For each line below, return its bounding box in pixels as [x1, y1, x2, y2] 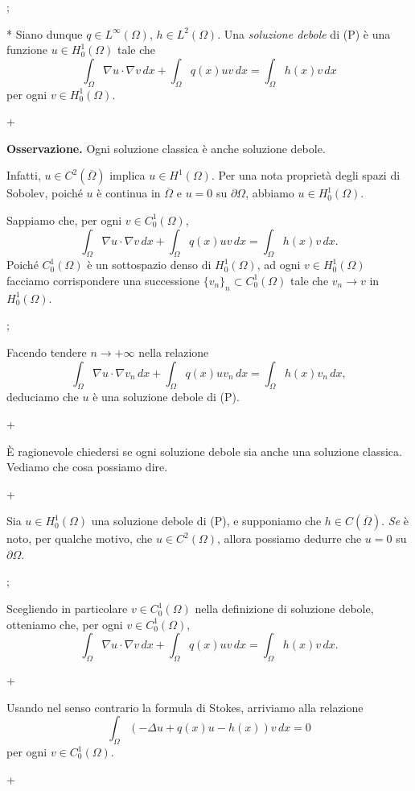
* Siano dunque [6, 25, 83, 42]
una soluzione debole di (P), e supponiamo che [91, 512, 322, 529]
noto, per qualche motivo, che [6, 530, 153, 547]
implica [109, 167, 146, 184]
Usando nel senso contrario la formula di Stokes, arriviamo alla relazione [6, 698, 364, 715]
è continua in [97, 184, 161, 201]
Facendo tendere [6, 343, 87, 360]
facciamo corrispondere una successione [6, 271, 199, 288]
